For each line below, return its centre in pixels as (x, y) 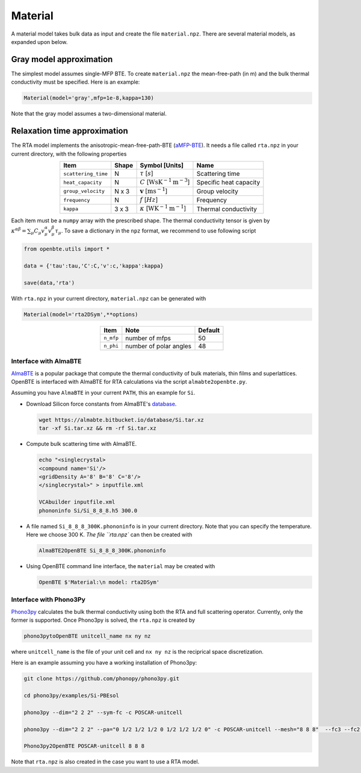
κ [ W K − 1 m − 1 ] (163, 208)
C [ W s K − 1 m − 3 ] (165, 181)
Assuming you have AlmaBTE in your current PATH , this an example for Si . (103, 393)
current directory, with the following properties (69, 154)
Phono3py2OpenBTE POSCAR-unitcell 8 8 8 (84, 746)
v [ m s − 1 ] (154, 190)
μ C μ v (38, 232)
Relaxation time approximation (70, 131)
